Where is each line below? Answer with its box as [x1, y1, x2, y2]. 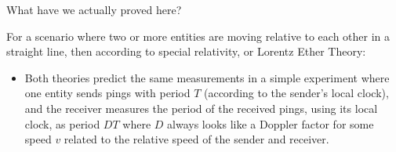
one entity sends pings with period [24, 85, 191, 101]
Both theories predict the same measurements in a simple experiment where [24, 69, 390, 85]
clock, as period [24, 115, 100, 132]
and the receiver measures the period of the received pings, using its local [24, 100, 378, 116]
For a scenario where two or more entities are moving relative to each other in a [6, 27, 391, 44]
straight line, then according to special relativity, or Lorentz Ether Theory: [6, 43, 366, 60]
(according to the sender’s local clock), [203, 85, 389, 101]
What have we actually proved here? [6, 2, 182, 17]
